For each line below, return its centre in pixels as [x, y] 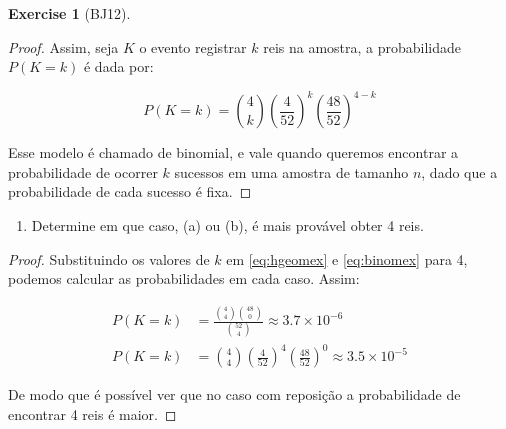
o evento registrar [193, 46]
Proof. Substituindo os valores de [109, 258]
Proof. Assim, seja [63, 46]
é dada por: [118, 66]
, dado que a [459, 171]
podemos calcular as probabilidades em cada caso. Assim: [184, 278]
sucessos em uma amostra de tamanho [291, 171]
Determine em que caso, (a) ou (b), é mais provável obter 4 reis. [227, 225]
